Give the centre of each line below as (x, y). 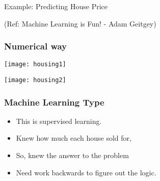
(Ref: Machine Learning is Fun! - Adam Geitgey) (80, 23)
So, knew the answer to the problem (72, 155)
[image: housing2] (35, 80)
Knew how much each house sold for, (74, 138)
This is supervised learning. (59, 121)
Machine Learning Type (54, 102)
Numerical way (36, 46)
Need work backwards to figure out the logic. (86, 172)
